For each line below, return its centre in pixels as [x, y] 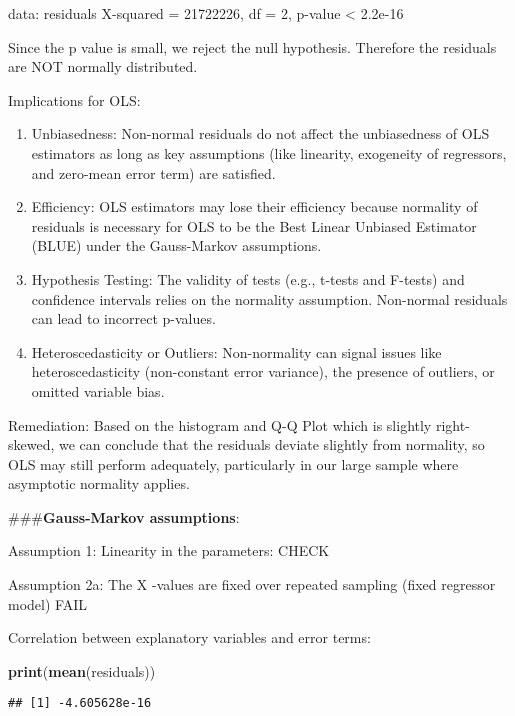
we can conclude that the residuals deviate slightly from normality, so [272, 444]
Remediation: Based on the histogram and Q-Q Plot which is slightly [220, 424]
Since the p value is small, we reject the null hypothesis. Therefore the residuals [252, 46]
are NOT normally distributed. [103, 66]
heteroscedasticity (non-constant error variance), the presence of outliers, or [263, 371]
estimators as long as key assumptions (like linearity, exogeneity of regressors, [269, 152]
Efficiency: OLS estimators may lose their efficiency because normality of [254, 206]
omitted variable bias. [98, 390]
